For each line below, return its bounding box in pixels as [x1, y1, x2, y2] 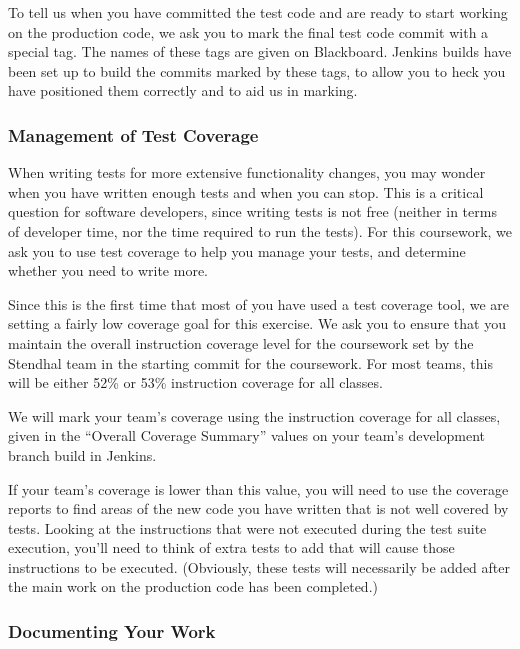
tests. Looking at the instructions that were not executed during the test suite [8, 517, 487, 538]
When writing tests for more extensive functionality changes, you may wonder [8, 162, 486, 183]
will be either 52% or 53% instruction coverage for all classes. [8, 372, 383, 393]
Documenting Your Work [8, 618, 216, 643]
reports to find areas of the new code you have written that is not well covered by [8, 498, 509, 519]
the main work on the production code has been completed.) [8, 576, 378, 597]
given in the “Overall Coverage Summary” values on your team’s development [8, 425, 486, 446]
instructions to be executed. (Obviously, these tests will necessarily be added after [8, 556, 510, 577]
